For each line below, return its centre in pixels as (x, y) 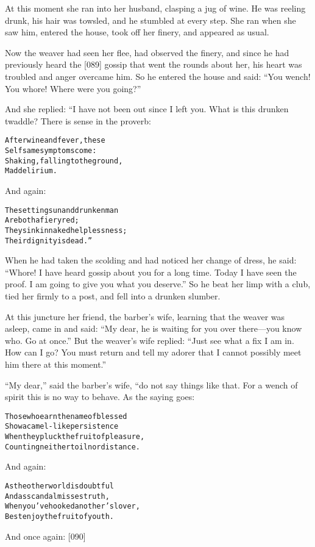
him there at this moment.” (56, 364)
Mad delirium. (31, 171)
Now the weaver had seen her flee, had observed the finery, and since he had (147, 52)
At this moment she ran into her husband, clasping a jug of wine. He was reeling (155, 8)
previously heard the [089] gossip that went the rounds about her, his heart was (154, 64)
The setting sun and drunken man (62, 210)
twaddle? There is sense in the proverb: (78, 120)
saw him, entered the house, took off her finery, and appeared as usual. (137, 32)
